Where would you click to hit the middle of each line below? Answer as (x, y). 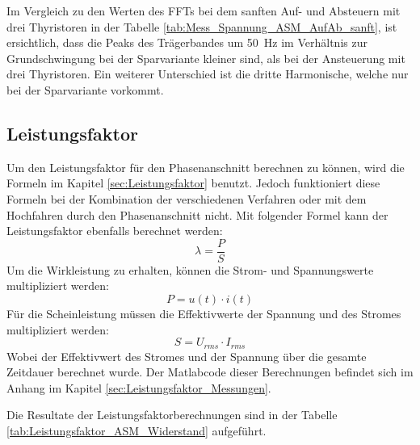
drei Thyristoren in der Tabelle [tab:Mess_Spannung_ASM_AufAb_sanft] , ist (202, 26)
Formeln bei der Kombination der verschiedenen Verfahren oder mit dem (187, 198)
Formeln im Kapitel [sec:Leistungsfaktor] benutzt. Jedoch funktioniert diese (193, 183)
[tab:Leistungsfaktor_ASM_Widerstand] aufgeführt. (136, 430)
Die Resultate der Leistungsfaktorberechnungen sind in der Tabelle (172, 415)
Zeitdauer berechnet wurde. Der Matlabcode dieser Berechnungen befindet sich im (210, 372)
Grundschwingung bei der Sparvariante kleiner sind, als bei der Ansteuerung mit (206, 58)
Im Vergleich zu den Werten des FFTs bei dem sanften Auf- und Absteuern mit (204, 10)
